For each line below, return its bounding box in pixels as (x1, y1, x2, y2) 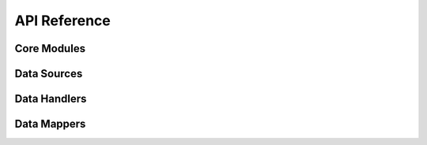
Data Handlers (14, 92, 87, 106)
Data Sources (14, 67, 83, 80)
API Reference (14, 12, 111, 29)
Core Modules (14, 42, 86, 55)
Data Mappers (14, 117, 86, 131)
